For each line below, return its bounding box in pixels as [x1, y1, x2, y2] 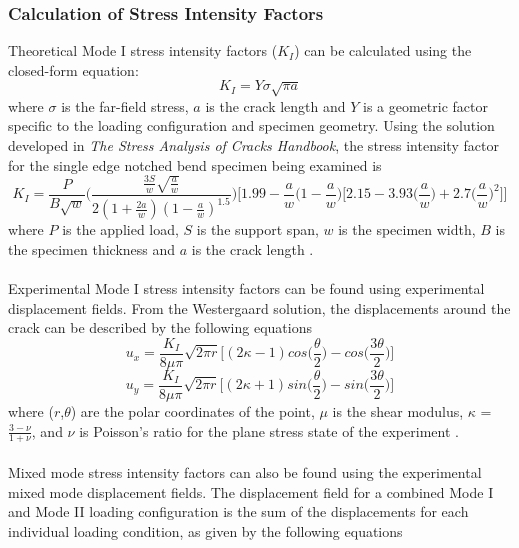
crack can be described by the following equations [8, 317, 312, 338]
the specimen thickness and [8, 238, 176, 259]
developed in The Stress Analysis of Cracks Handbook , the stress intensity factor [8, 134, 499, 155]
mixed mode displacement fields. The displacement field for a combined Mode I [8, 481, 494, 502]
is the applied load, [62, 219, 179, 240]
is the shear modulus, [332, 401, 464, 421]
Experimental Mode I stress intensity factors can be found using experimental [8, 278, 485, 299]
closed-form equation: [8, 59, 139, 80]
